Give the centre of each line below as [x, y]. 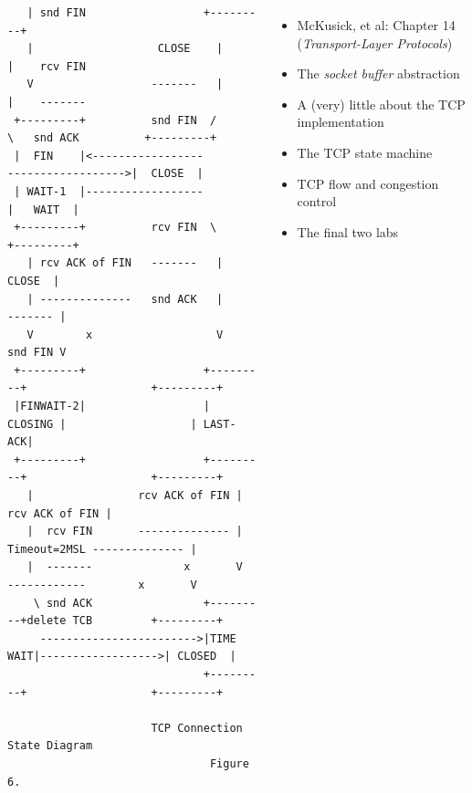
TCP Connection [197, 728]
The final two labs [348, 231]
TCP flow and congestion [368, 183]
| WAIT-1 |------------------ [109, 191]
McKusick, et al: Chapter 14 [376, 25]
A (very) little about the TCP [381, 104]
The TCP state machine [365, 152]
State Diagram [50, 746]
